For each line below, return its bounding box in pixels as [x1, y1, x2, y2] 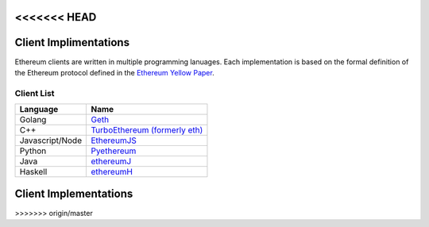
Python [19, 145, 47, 156]
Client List [14, 87, 55, 98]
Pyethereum [91, 145, 137, 156]
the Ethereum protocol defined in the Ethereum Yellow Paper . [14, 67, 214, 77]
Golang [19, 114, 47, 125]
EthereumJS [91, 135, 137, 146]
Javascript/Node [19, 135, 83, 146]
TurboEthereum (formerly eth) [91, 125, 203, 136]
